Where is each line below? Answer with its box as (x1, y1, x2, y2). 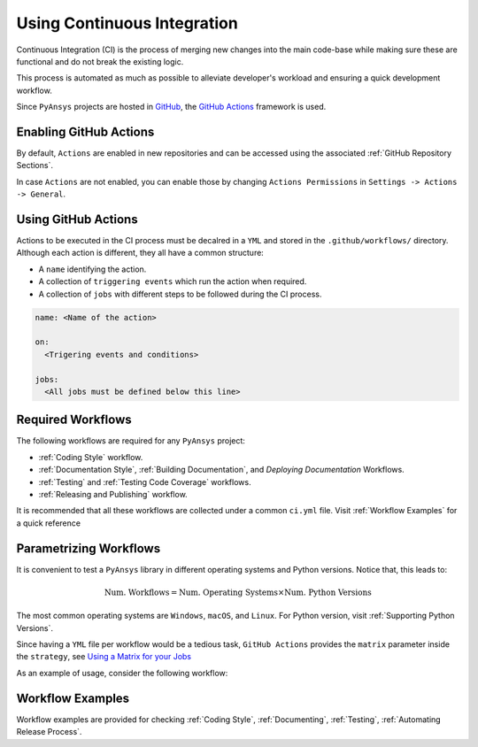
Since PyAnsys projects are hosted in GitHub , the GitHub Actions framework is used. (16, 102, 327, 112)
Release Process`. (16, 727, 82, 737)
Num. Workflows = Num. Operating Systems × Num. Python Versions (104, 587, 372, 597)
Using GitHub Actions (16, 212, 138, 227)
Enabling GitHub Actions (16, 124, 155, 139)
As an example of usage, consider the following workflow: (16, 667, 228, 678)
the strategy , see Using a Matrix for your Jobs (16, 651, 192, 662)
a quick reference (16, 518, 81, 528)
